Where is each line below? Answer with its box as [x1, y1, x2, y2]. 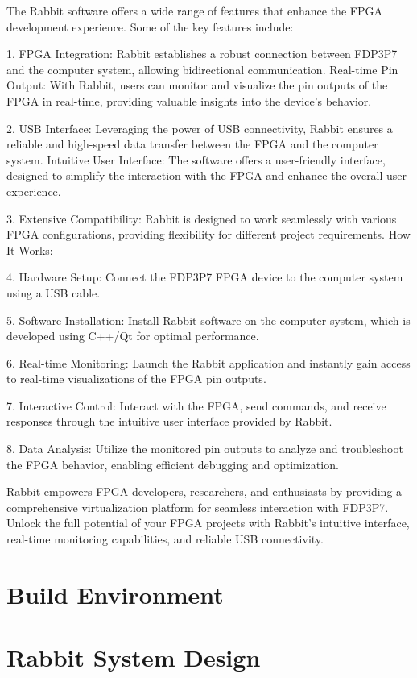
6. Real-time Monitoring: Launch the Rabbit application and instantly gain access [6, 354, 411, 371]
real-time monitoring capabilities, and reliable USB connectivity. [6, 530, 324, 547]
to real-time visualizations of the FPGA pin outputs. [6, 370, 266, 387]
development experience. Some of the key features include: [6, 18, 294, 35]
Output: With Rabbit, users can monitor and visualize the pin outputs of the [6, 77, 388, 94]
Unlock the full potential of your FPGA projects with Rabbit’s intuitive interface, [6, 514, 410, 531]
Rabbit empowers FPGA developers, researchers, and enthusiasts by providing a [6, 483, 403, 500]
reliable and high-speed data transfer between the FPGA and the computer [6, 135, 378, 152]
